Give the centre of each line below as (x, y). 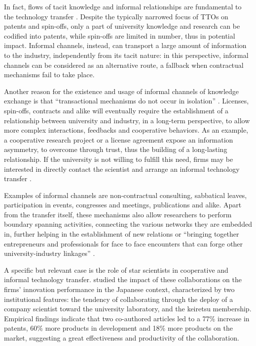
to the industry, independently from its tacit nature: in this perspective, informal (126, 55)
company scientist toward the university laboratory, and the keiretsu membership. (128, 309)
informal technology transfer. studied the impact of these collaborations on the (123, 279)
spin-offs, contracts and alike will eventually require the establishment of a (116, 110)
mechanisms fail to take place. (49, 74)
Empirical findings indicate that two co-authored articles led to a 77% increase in (127, 318)
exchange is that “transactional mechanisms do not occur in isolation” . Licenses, (127, 101)
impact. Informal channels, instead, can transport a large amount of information (125, 45)
